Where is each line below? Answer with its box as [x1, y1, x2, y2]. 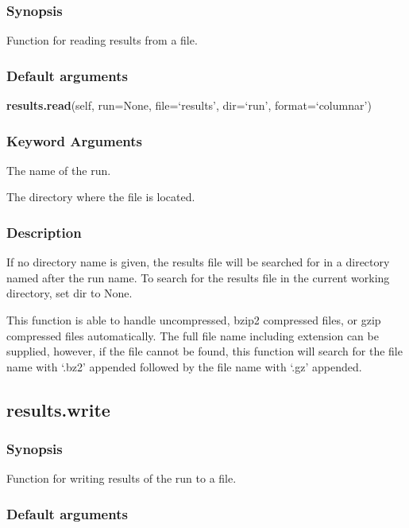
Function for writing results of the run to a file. [6, 470, 237, 487]
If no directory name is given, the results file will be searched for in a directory [6, 254, 390, 270]
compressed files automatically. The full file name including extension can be [6, 327, 379, 344]
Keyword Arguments [6, 130, 143, 150]
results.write [6, 397, 110, 421]
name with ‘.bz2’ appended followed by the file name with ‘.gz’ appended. [6, 358, 362, 375]
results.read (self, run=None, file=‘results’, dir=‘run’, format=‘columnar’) [6, 97, 372, 114]
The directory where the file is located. [6, 188, 195, 205]
